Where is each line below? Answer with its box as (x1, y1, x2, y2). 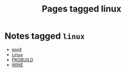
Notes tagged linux (4, 30, 85, 42)
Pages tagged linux (42, 3, 122, 14)
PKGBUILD (11, 57, 34, 62)
